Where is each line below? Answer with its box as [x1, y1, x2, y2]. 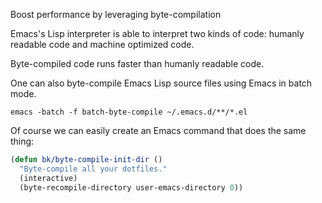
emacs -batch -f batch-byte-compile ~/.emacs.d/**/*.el [10, 107, 248, 117]
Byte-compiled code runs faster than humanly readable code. [10, 58, 265, 69]
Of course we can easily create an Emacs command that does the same [10, 125, 307, 136]
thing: [10, 135, 35, 147]
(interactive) [19, 173, 78, 183]
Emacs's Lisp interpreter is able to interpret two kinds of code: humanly [10, 28, 305, 39]
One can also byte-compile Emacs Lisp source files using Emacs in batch [10, 77, 313, 89]
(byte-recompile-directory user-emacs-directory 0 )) [19, 182, 244, 193]
